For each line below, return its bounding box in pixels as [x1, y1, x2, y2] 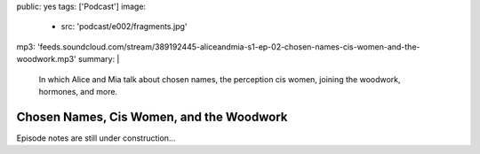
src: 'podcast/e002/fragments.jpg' [60, 21, 188, 32]
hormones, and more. [38, 86, 118, 96]
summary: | [77, 54, 120, 65]
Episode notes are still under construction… [16, 133, 176, 143]
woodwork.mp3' [16, 54, 77, 65]
